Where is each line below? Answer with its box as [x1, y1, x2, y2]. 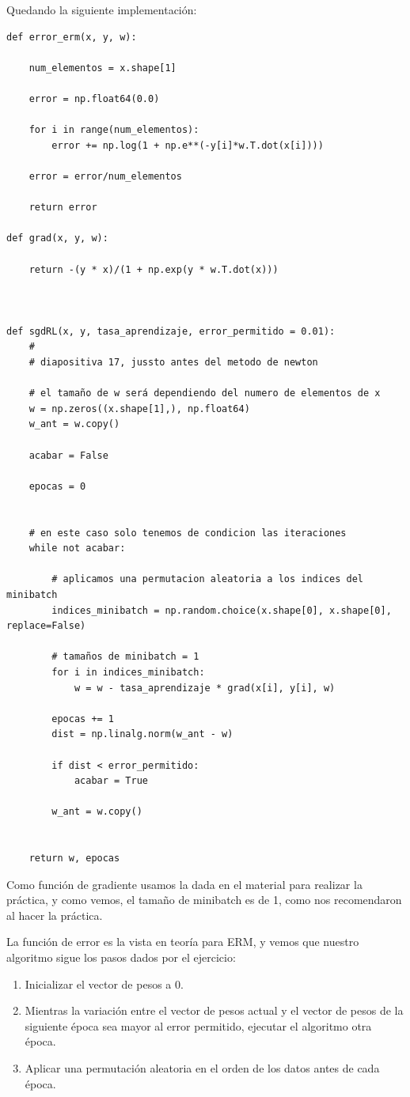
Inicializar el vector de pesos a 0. [25, 975, 184, 992]
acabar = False [28, 449, 108, 461]
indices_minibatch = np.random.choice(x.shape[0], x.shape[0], [51, 604, 392, 616]
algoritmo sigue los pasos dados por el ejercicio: [6, 949, 236, 966]
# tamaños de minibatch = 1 [51, 651, 199, 663]
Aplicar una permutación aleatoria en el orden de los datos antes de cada [25, 1060, 380, 1076]
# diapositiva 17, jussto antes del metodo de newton [28, 357, 318, 369]
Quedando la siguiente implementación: [6, 2, 197, 17]
